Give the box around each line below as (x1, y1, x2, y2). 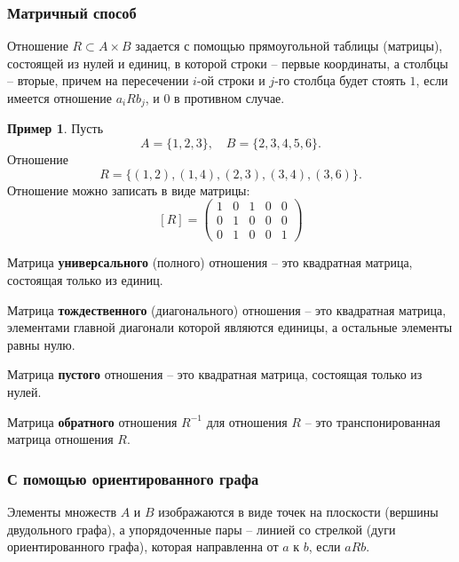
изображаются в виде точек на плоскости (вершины (158, 502, 439, 520)
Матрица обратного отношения (7, 412, 178, 431)
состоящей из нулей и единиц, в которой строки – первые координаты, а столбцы (7, 53, 448, 72)
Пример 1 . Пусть (7, 119, 104, 138)
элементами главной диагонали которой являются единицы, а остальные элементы (7, 318, 453, 336)
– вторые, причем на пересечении (7, 71, 189, 90)
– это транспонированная (305, 412, 440, 431)
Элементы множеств (7, 502, 117, 520)
